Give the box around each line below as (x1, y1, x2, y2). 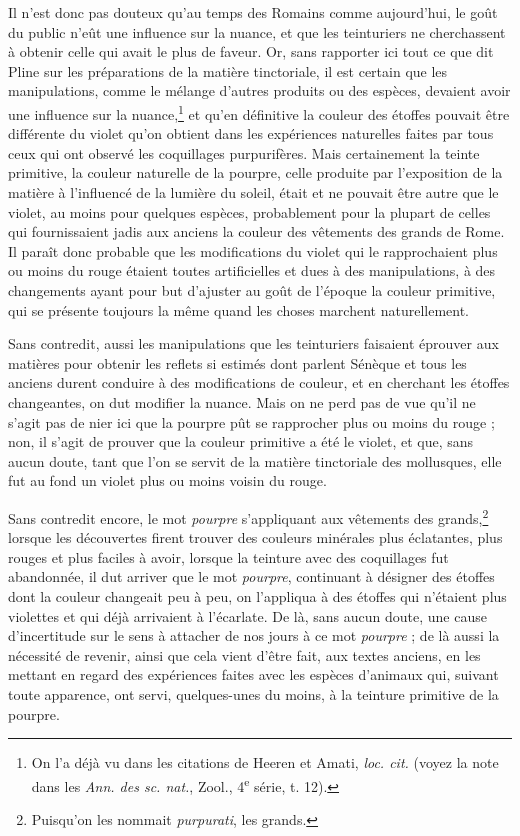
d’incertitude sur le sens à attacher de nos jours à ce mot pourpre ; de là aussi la (8, 625, 500, 646)
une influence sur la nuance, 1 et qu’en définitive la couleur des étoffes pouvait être (8, 100, 510, 124)
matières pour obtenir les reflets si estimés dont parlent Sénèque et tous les (8, 352, 467, 373)
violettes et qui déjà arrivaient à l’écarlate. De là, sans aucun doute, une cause (8, 605, 487, 626)
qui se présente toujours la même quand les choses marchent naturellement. (8, 299, 470, 320)
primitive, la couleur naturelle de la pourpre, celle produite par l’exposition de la (8, 162, 503, 183)
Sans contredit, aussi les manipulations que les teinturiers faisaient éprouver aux (8, 333, 499, 354)
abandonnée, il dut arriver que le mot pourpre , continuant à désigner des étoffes (8, 566, 495, 587)
